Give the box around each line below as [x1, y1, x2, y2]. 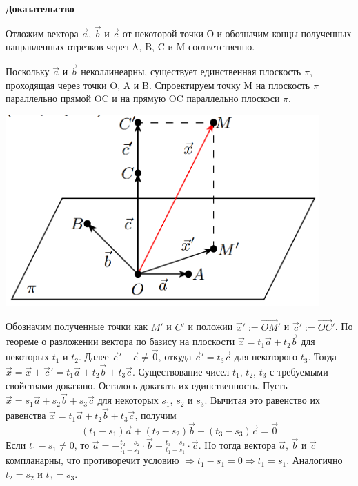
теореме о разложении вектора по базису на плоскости [6, 334, 235, 349]
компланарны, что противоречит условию [6, 453, 179, 467]
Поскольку [6, 64, 50, 79]
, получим [135, 408, 177, 422]
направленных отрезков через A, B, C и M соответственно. [6, 39, 255, 54]
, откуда [158, 349, 192, 364]
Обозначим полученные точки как [6, 319, 148, 333]
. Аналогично [286, 453, 343, 467]
